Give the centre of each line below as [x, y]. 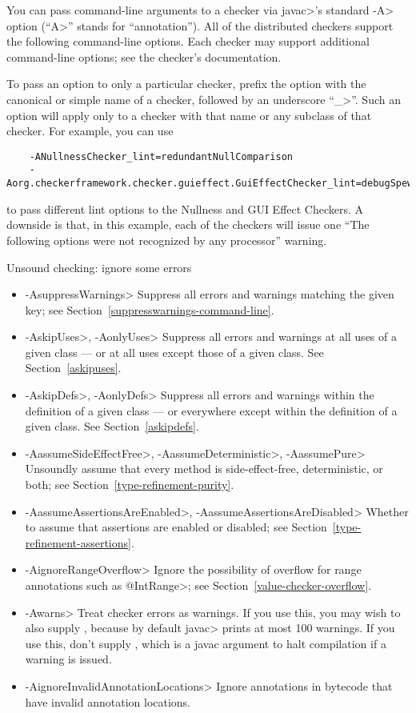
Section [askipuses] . [73, 368]
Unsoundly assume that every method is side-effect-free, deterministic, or [204, 469]
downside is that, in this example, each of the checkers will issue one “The [188, 224]
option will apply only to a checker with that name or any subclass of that [189, 115]
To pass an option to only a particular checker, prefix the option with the [186, 84]
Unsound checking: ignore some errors [99, 267]
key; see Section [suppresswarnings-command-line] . [150, 309]
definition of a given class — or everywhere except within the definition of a [211, 410]
